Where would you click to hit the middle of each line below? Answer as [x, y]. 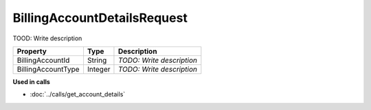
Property [32, 51]
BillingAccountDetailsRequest [100, 18]
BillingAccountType [48, 69]
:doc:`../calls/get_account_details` [78, 94]
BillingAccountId [43, 60]
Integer [99, 69]
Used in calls [32, 81]
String [97, 60]
